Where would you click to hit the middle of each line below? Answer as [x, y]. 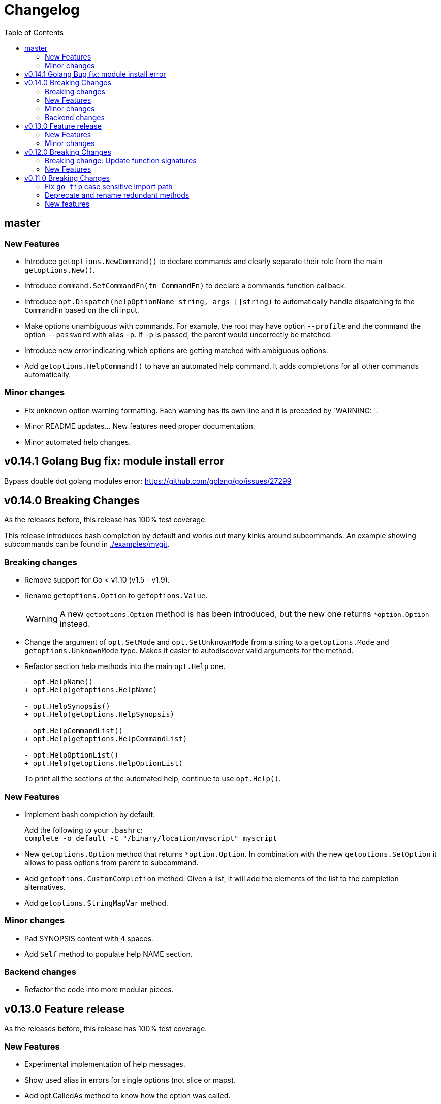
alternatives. [45, 887]
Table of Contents [34, 32]
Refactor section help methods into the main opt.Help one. [125, 666]
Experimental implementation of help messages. [105, 1064]
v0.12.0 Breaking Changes [68, 152]
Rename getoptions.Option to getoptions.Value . [116, 596]
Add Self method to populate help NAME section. [108, 954]
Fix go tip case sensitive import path [109, 186]
